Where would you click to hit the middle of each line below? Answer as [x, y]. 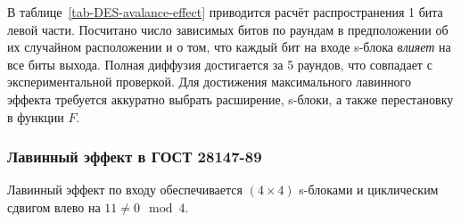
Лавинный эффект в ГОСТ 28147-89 [135, 157]
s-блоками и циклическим [369, 190]
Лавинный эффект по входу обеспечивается [125, 190]
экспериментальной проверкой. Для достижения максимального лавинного [210, 82]
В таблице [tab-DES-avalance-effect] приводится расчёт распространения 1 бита [225, 12]
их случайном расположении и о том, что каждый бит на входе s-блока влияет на [229, 47]
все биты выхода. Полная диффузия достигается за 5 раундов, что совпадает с [220, 64]
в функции [36, 116]
